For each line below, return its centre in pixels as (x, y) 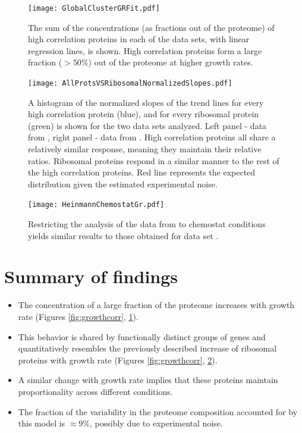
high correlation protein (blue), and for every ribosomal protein (144, 114)
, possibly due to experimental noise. (156, 423)
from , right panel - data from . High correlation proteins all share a (152, 137)
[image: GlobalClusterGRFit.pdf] (94, 8)
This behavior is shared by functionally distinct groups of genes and (142, 336)
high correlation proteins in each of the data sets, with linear (139, 39)
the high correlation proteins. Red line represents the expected (142, 172)
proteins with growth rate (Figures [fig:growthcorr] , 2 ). (118, 360)
